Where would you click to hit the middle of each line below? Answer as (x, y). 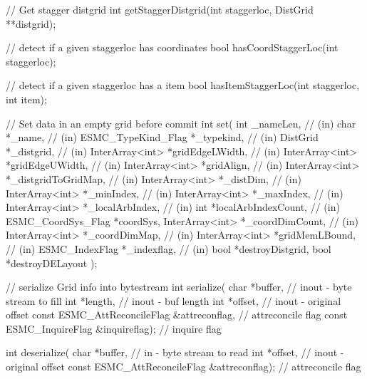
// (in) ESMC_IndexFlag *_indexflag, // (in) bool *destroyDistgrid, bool (169, 248)
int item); (26, 99)
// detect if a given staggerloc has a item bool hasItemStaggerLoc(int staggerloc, (183, 85)
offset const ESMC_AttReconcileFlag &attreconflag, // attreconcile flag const (177, 315)
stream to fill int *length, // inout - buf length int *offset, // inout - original (174, 300)
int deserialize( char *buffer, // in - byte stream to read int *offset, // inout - (175, 352)
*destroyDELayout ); (52, 263)
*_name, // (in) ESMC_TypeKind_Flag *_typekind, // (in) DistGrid (162, 137)
